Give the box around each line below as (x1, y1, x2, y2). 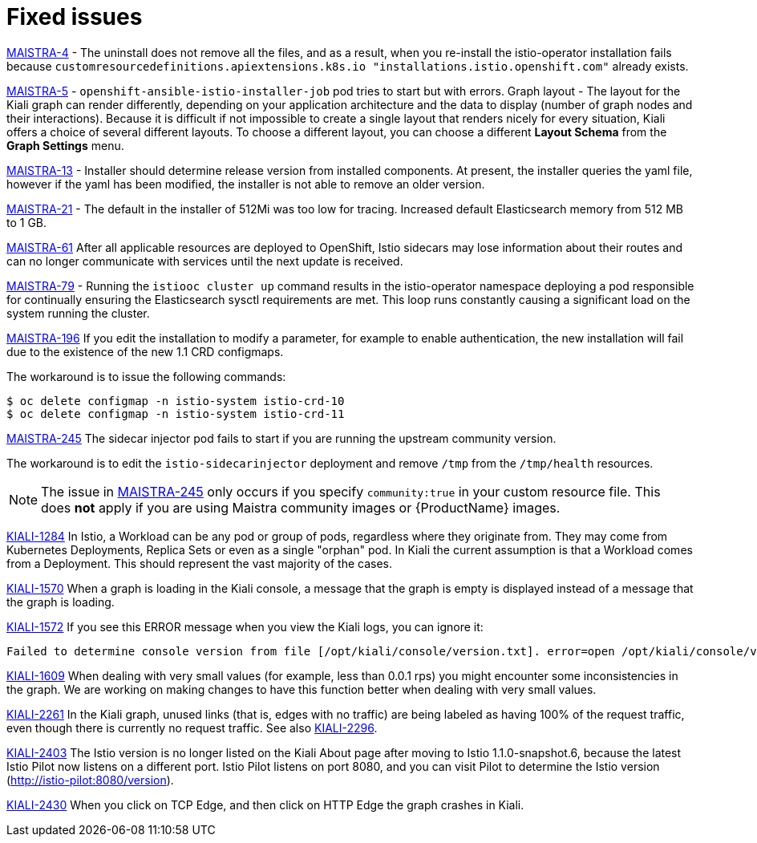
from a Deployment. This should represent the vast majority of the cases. (6, 556, 393, 570)
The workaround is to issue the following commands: (6, 369, 286, 383)
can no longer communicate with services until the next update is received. (6, 253, 403, 268)
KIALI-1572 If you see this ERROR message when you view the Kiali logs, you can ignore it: (6, 619, 484, 634)
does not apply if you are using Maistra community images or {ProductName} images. (41, 499, 561, 516)
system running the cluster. (6, 306, 150, 320)
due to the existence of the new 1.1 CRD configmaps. (6, 344, 284, 359)
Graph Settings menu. (6, 138, 124, 152)
